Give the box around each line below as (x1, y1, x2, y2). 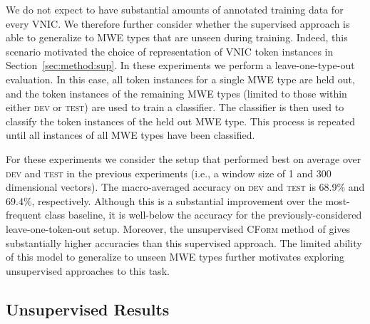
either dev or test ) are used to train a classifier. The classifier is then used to (6, 100, 344, 115)
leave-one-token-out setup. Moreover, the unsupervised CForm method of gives (6, 221, 351, 236)
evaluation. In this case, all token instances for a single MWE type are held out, (6, 71, 355, 86)
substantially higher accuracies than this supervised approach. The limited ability (6, 235, 362, 250)
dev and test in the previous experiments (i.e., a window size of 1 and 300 (6, 165, 332, 180)
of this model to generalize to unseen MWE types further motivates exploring (6, 249, 345, 264)
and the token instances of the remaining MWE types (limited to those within (6, 85, 347, 100)
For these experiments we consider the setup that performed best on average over (6, 151, 361, 166)
